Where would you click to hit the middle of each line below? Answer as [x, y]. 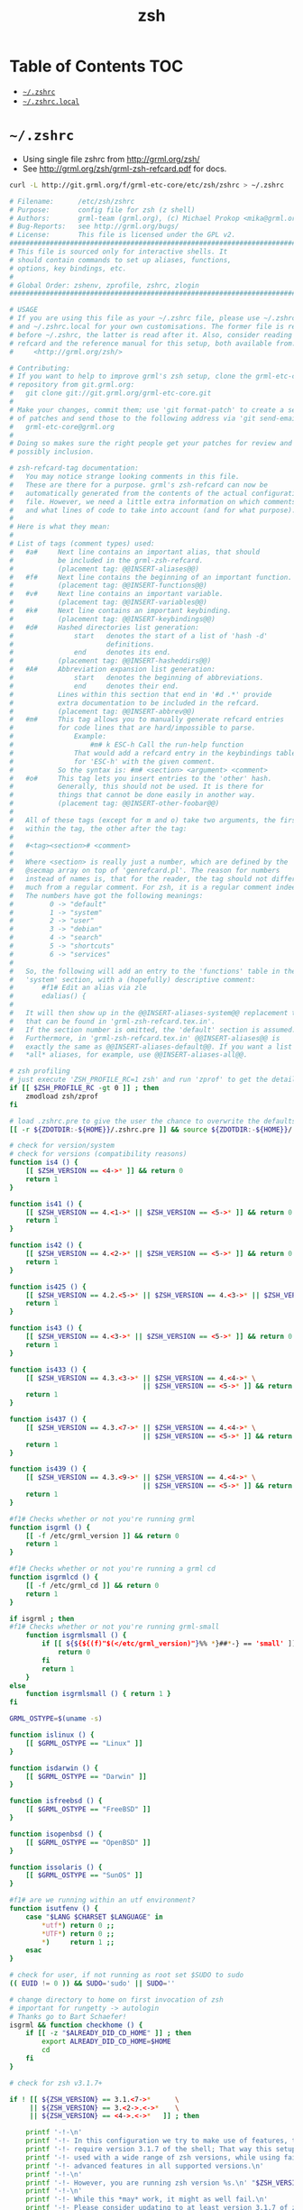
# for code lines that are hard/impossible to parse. [133, 728]
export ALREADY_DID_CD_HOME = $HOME [106, 2042]
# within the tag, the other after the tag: [98, 829]
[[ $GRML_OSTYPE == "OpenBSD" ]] [88, 1842]
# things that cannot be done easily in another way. [133, 795]
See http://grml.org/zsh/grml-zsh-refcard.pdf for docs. [124, 169]
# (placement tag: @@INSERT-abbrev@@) [102, 711]
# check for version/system [62, 1146]
